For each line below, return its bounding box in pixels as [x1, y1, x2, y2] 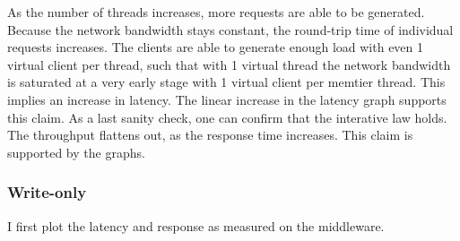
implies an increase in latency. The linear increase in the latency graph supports [7, 90, 447, 108]
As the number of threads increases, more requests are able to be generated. [7, 3, 425, 21]
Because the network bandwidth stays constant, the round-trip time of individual [7, 20, 454, 39]
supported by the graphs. [7, 142, 145, 161]
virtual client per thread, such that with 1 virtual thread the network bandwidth [7, 55, 451, 73]
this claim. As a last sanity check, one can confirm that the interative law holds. [7, 108, 447, 126]
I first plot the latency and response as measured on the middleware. [7, 216, 385, 235]
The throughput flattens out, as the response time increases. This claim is [7, 125, 413, 144]
